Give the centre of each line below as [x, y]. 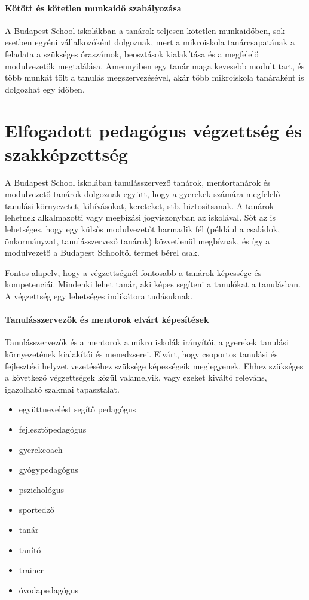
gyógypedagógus [48, 469]
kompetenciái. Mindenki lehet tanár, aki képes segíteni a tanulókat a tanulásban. [153, 284]
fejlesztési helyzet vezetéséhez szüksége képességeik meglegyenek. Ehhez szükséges [154, 365]
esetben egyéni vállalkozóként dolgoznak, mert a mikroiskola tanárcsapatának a [150, 42]
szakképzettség [67, 153]
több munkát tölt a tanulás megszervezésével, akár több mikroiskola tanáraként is [154, 77]
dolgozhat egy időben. [45, 89]
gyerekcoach [41, 449]
